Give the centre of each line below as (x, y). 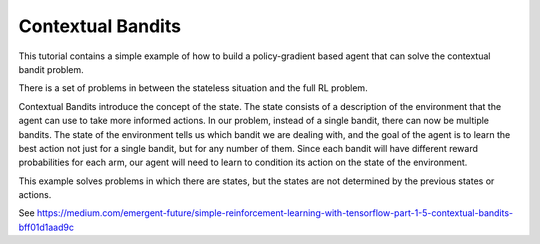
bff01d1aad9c (46, 227)
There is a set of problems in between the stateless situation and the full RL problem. (193, 88)
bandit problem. (51, 69)
